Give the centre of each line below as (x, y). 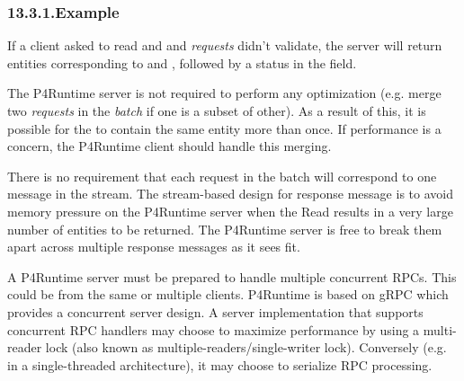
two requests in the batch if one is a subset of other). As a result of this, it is (217, 111)
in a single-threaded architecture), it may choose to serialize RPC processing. (220, 364)
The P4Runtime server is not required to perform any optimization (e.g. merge (224, 93)
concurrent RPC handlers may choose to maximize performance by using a (214, 329)
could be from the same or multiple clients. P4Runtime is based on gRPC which (228, 294)
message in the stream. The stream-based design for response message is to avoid (230, 194)
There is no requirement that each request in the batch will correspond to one (222, 176)
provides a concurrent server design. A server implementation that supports (215, 311)
